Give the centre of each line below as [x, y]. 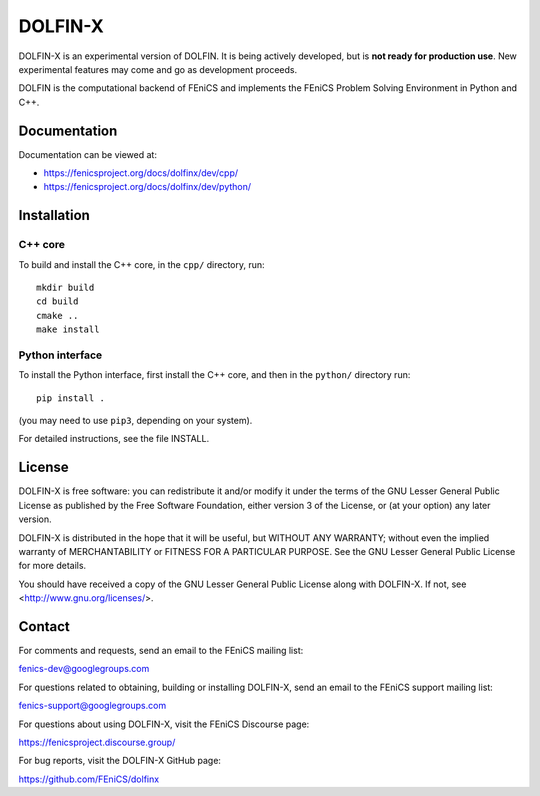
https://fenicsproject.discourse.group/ [97, 742]
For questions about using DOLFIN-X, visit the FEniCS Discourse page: [164, 724]
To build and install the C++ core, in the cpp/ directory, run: [141, 264]
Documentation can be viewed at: [87, 154]
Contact [44, 626]
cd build [57, 301]
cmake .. [57, 315]
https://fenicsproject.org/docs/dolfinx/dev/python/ [147, 187]
